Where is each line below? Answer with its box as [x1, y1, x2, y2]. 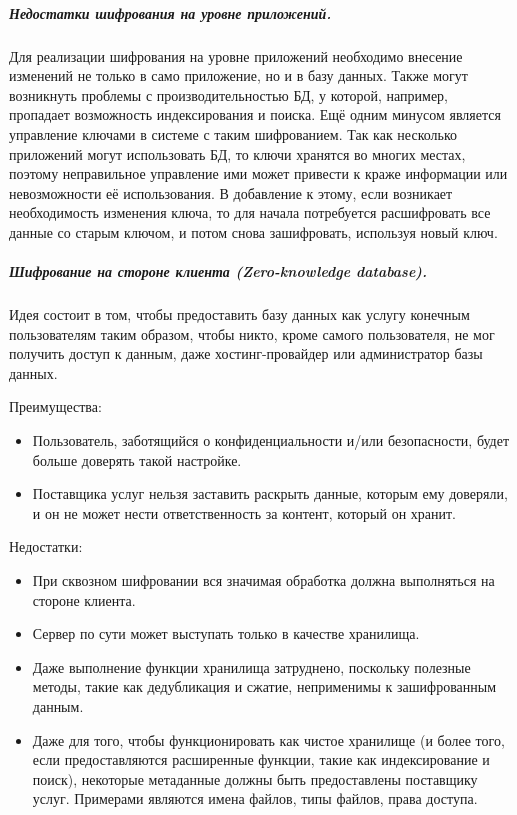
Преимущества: [9, 396, 102, 417]
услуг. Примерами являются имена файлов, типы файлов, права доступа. [32, 788, 478, 809]
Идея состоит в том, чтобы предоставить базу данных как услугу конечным [9, 304, 470, 325]
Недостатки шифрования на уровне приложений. [9, 2, 332, 23]
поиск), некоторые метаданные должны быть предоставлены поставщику [32, 768, 478, 789]
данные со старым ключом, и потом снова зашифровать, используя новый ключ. [9, 221, 498, 242]
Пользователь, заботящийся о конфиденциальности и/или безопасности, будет [32, 430, 510, 451]
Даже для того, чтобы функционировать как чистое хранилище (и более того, [32, 729, 505, 750]
